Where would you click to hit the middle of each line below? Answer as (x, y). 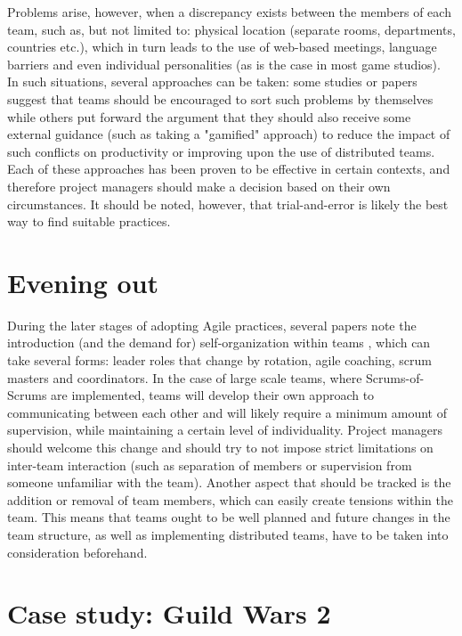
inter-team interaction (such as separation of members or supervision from (210, 465)
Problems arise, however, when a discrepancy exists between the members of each (229, 12)
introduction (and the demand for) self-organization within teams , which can (219, 342)
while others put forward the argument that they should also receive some (209, 116)
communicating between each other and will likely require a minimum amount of (227, 412)
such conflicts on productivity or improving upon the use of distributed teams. (221, 151)
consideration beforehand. (77, 552)
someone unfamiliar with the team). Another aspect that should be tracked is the (229, 482)
